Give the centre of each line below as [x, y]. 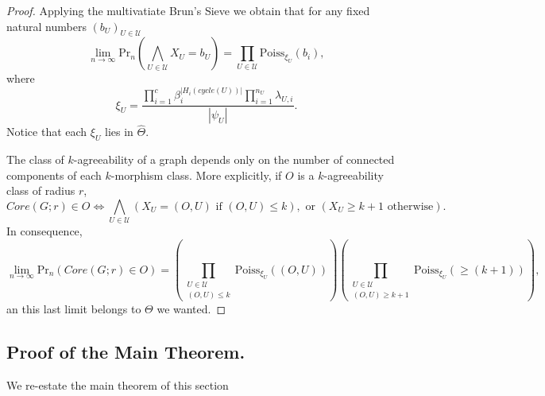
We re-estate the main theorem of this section [118, 385]
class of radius [41, 190]
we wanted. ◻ [191, 309]
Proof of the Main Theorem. [126, 352]
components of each [54, 175]
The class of [35, 159]
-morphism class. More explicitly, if [196, 175]
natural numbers [46, 26]
